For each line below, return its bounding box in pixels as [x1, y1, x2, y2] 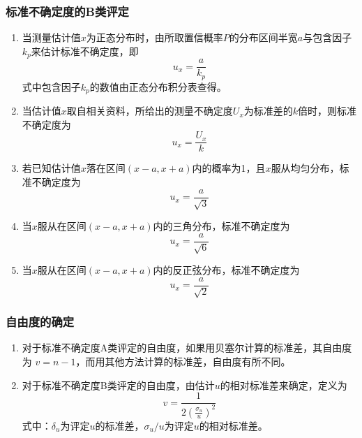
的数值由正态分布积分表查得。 [89, 79, 227, 94]
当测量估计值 [22, 30, 81, 45]
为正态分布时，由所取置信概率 [86, 30, 223, 45]
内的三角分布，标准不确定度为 [153, 219, 290, 233]
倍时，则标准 [298, 103, 357, 118]
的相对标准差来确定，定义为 [220, 377, 347, 392]
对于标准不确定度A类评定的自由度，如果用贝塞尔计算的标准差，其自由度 [22, 340, 352, 355]
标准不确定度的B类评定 [6, 2, 129, 20]
